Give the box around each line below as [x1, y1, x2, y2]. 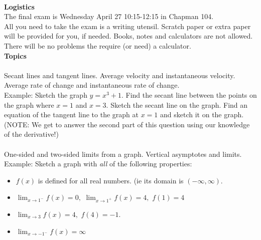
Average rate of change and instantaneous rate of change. [4, 80, 180, 90]
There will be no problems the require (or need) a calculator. [4, 40, 191, 51]
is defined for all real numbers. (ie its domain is [38, 175, 184, 185]
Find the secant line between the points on [125, 89, 257, 100]
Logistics [4, 1, 35, 12]
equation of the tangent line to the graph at [4, 109, 139, 120]
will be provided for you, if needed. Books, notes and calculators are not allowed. [4, 31, 253, 41]
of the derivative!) [4, 129, 59, 139]
